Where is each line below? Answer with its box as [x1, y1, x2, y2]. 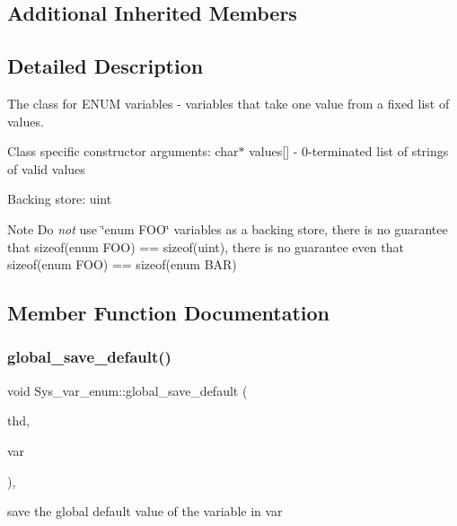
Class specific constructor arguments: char [7, 142, 239, 161]
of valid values [7, 159, 85, 178]
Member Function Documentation [7, 299, 330, 327]
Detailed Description [7, 52, 204, 80]
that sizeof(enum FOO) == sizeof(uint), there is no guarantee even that [7, 237, 404, 256]
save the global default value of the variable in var [7, 502, 283, 521]
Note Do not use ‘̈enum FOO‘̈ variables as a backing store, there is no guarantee [7, 219, 448, 238]
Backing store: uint [7, 189, 112, 208]
